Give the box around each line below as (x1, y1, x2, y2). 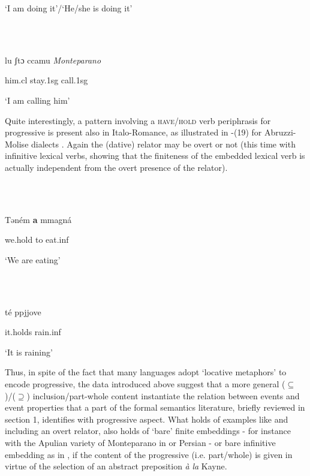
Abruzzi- (264, 126, 296, 138)
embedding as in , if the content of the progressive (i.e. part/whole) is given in (5, 448, 293, 460)
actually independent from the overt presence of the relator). (5, 161, 228, 173)
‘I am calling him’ (5, 94, 70, 106)
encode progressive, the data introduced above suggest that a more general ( (5, 378, 285, 390)
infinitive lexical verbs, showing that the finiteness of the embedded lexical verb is (5, 149, 305, 162)
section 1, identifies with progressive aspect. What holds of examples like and (5, 412, 288, 425)
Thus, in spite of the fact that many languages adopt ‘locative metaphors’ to (5, 366, 287, 378)
